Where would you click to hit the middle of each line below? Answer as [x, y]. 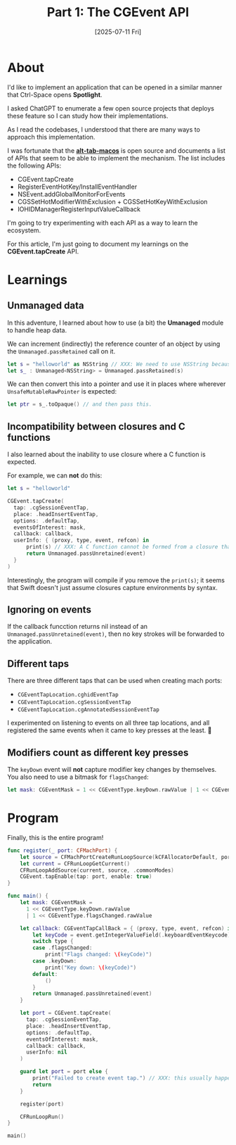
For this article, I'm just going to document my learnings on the [98, 244]
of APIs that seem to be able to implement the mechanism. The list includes [116, 158]
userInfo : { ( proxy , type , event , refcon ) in [81, 540]
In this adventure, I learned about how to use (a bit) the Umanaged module [116, 323]
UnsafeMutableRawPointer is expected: [62, 392]
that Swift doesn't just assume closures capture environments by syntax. [112, 587]
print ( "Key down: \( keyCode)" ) [91, 968]
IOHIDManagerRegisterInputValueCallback [79, 209]
